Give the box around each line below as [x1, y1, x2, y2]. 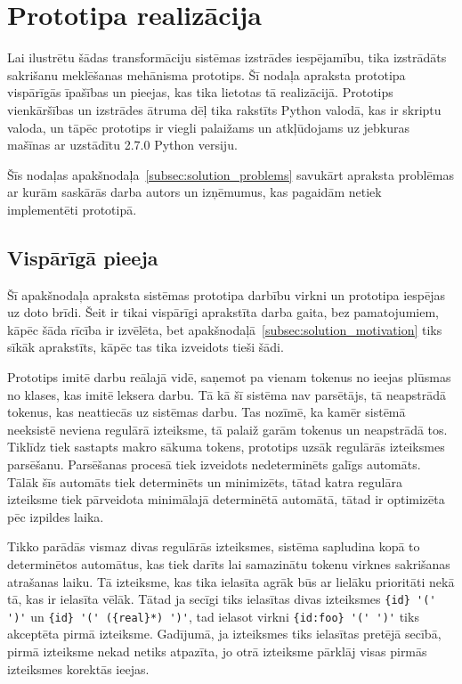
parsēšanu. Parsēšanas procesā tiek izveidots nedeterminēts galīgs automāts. [7, 455, 421, 474]
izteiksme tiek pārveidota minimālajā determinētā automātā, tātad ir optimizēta [7, 490, 445, 509]
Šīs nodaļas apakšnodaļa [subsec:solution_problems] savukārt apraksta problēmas [7, 165, 454, 183]
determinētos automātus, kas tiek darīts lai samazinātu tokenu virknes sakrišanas [7, 554, 450, 573]
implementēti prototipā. [7, 199, 137, 218]
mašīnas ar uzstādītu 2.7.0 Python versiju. [7, 135, 238, 154]
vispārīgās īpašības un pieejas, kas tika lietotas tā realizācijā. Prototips [7, 83, 393, 102]
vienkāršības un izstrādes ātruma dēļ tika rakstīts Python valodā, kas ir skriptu [7, 100, 442, 118]
